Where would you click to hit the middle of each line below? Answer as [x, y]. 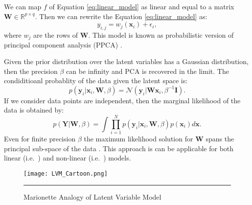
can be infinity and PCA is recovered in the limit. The [148, 71]
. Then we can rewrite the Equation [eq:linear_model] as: [121, 16]
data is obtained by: [34, 110]
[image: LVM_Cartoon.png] [66, 173]
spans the [220, 139]
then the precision [31, 71]
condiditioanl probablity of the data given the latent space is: [96, 80]
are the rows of [56, 34]
